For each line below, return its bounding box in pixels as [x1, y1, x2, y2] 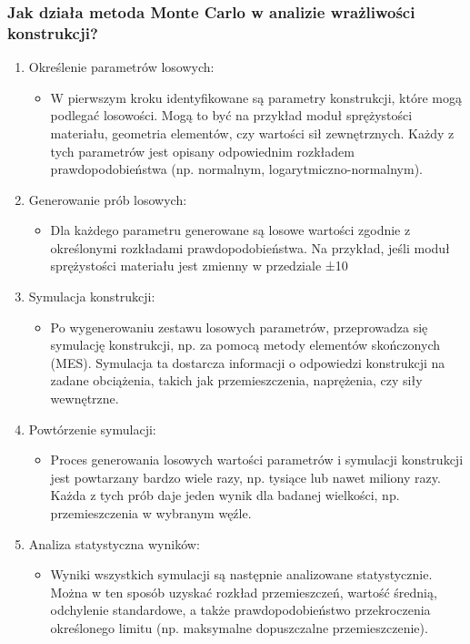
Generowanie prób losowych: [28, 189, 187, 209]
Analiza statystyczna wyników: [28, 534, 200, 553]
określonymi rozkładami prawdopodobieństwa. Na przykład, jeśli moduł [50, 238, 450, 257]
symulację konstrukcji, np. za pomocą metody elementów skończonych [50, 335, 440, 354]
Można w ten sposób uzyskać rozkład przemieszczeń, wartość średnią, [50, 582, 437, 601]
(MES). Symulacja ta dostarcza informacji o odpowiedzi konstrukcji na [50, 353, 445, 372]
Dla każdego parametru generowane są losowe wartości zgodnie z [50, 220, 411, 240]
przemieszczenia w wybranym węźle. [50, 504, 252, 523]
